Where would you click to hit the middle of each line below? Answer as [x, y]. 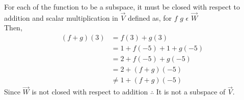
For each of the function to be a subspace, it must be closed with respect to [122, 7]
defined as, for [150, 17]
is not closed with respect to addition [90, 92]
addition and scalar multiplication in [61, 17]
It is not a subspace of [191, 92]
